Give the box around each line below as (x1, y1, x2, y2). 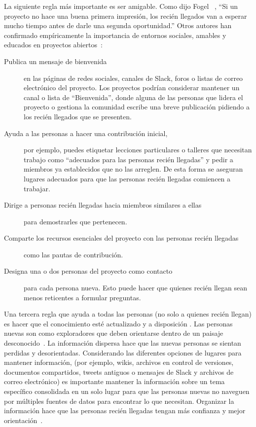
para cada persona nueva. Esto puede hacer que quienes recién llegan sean (24, 283, 247, 293)
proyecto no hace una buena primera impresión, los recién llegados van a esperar (4, 10, 247, 21)
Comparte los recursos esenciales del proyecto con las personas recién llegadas (4, 233, 239, 243)
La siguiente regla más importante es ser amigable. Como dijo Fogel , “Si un (4, 1, 238, 11)
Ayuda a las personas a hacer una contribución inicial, (4, 128, 168, 138)
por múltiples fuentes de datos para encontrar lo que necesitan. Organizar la (4, 395, 234, 406)
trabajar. (24, 183, 50, 193)
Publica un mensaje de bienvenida (4, 56, 107, 66)
